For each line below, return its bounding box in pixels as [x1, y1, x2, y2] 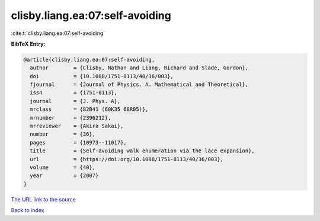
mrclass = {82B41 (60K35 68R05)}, [30, 106, 149, 113]
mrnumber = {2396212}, [30, 114, 111, 121]
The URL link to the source [11, 196, 76, 203]
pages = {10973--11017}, [30, 139, 127, 146]
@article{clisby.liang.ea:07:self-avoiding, [23, 56, 155, 63]
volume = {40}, [30, 164, 96, 171]
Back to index [11, 207, 44, 214]
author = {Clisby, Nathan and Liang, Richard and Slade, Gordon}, [30, 65, 249, 71]
